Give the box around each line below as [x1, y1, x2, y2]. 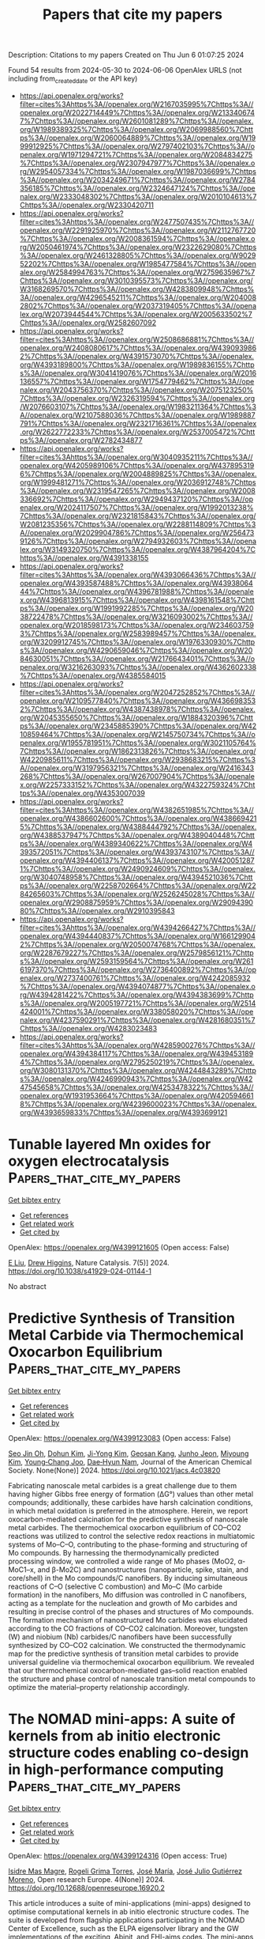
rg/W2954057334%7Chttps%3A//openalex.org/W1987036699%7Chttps [19, 166, 256, 176]
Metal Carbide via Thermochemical [8, 1326, 244, 1344]
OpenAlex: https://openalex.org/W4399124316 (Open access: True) [8, 1850, 227, 1860]
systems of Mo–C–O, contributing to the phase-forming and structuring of [8, 1540, 248, 1549]
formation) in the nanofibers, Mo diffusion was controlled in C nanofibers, [8, 1589, 247, 1599]
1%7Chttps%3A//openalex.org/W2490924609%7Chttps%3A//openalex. [19, 864, 256, 873]
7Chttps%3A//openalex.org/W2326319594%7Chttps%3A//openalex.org [19, 393, 256, 403]
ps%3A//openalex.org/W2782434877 [19, 435, 143, 444]
